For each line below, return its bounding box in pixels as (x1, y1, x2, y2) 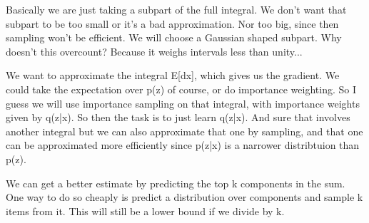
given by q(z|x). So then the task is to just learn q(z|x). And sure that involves (6, 110, 350, 125)
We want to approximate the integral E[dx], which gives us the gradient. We (6, 68, 340, 83)
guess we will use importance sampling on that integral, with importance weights (6, 95, 360, 110)
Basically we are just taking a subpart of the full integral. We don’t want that (6, 2, 347, 16)
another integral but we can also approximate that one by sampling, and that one (6, 123, 363, 138)
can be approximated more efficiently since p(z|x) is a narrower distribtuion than (6, 138, 360, 152)
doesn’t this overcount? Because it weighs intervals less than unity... (6, 43, 303, 58)
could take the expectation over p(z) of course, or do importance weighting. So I (6, 81, 356, 96)
